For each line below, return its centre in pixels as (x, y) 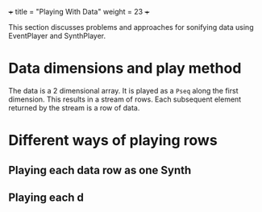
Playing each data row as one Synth (100, 170)
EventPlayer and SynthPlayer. (57, 36)
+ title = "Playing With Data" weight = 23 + (79, 12)
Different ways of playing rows (113, 141)
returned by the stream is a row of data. (74, 107)
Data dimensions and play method (125, 69)
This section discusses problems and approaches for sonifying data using (131, 27)
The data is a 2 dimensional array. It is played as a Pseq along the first (123, 90)
